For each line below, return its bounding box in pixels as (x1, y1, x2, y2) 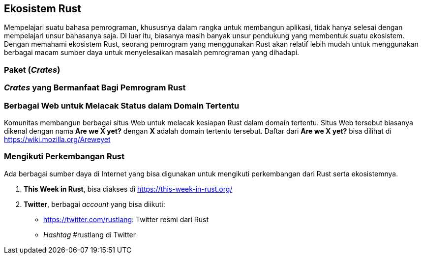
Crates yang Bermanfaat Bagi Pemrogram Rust (4, 83, 186, 93)
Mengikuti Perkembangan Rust (4, 151, 124, 162)
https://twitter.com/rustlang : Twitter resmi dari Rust (43, 215, 209, 224)
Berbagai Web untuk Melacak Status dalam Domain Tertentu (4, 100, 240, 111)
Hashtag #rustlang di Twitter (43, 230, 136, 239)
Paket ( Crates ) (4, 64, 60, 75)
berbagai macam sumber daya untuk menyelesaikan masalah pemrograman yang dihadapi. (4, 48, 300, 57)
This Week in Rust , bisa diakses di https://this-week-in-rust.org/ (24, 184, 233, 193)
